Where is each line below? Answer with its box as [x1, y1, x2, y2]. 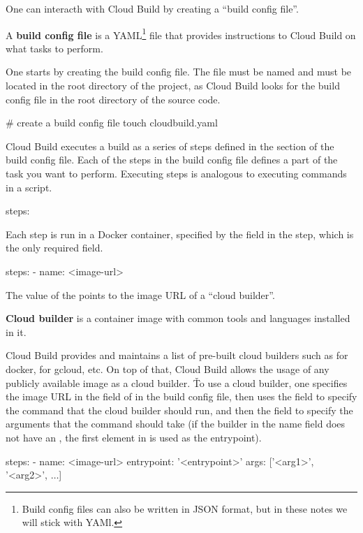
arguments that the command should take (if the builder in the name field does [6, 416, 346, 431]
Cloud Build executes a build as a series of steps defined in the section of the [6, 138, 334, 153]
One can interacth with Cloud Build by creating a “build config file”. [6, 1, 299, 15]
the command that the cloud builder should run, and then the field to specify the [6, 402, 353, 417]
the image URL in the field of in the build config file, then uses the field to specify [6, 389, 357, 404]
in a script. [6, 180, 52, 194]
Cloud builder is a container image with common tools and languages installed [6, 311, 350, 326]
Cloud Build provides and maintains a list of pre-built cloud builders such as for [6, 348, 348, 363]
